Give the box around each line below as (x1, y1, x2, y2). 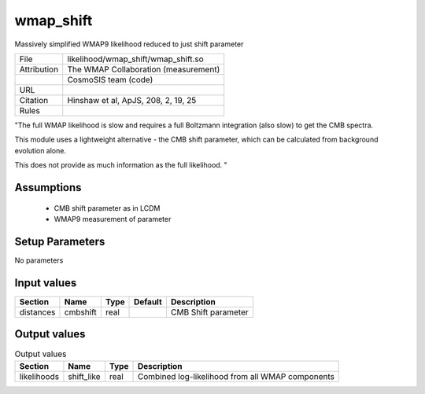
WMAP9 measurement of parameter (54, 214, 172, 223)
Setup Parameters (14, 234, 105, 248)
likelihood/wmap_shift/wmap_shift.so (67, 53, 204, 64)
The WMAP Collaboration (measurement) (67, 64, 220, 75)
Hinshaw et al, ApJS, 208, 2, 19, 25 (67, 94, 197, 105)
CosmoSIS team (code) (67, 74, 153, 85)
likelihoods (19, 370, 59, 381)
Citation (19, 94, 49, 105)
